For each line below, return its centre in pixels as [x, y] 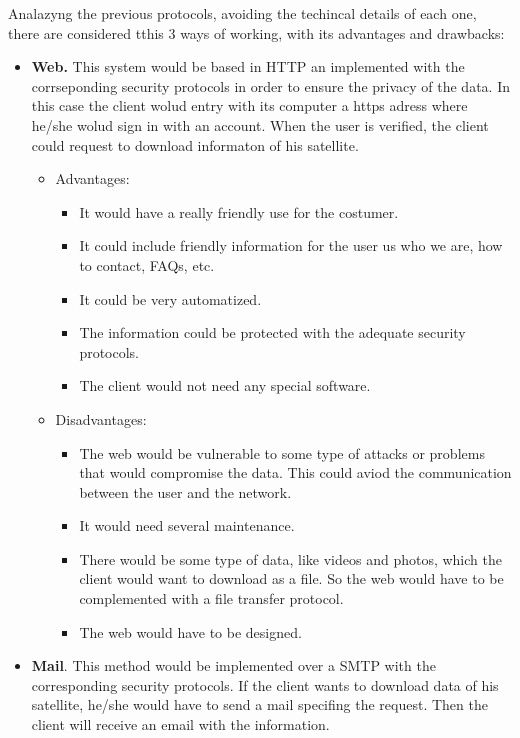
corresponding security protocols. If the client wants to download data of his [265, 684]
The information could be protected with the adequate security [272, 332]
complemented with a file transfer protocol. [211, 598]
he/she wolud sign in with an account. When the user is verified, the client [260, 124]
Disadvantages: [101, 418]
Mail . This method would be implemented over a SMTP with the [233, 665]
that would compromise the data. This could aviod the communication [295, 472]
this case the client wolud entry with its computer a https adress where [249, 105]
